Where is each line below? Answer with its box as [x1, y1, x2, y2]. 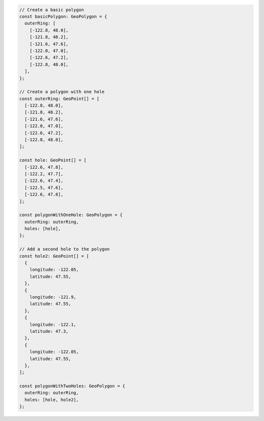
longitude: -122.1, [29, 322, 77, 327]
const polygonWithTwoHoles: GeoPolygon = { [19, 383, 126, 389]
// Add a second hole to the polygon [19, 246, 110, 252]
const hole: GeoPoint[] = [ [19, 157, 87, 163]
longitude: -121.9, [29, 294, 77, 300]
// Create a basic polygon [19, 7, 84, 12]
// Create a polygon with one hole [19, 89, 105, 95]
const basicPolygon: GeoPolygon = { [19, 14, 108, 19]
